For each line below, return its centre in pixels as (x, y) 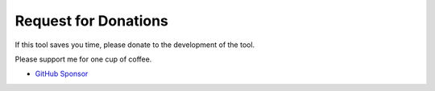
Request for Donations (92, 21)
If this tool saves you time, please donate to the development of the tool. (135, 45)
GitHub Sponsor (62, 74)
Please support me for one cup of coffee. (83, 59)
